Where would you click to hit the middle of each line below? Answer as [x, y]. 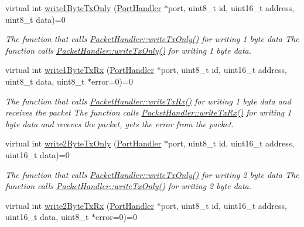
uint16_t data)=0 [37, 154]
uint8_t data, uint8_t [45, 81]
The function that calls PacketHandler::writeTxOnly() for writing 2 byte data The [152, 174]
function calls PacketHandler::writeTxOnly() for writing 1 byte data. [129, 50]
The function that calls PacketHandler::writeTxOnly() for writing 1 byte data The [152, 39]
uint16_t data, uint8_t [47, 217]
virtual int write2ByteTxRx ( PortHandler [80, 205]
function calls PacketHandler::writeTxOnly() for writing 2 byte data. [129, 186]
